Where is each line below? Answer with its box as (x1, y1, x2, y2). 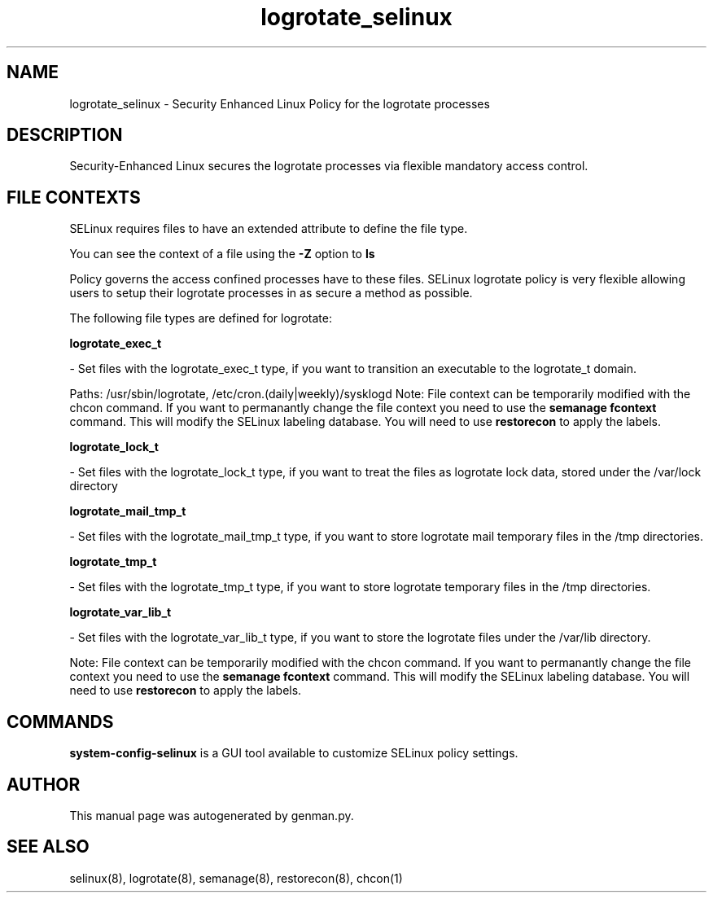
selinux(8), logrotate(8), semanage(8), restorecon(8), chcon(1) (69, 870, 403, 885)
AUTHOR (7, 774, 81, 795)
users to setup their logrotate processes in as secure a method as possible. (69, 286, 473, 300)
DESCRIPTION (7, 125, 123, 146)
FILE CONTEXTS (7, 186, 141, 208)
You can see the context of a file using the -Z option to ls (69, 247, 375, 261)
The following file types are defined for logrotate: (69, 311, 332, 326)
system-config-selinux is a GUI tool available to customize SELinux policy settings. (69, 746, 518, 761)
